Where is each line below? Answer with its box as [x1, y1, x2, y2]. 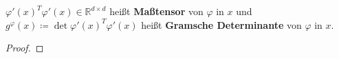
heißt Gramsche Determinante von [141, 17, 302, 32]
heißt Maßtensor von [109, 4, 204, 18]
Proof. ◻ [6, 40, 44, 55]
